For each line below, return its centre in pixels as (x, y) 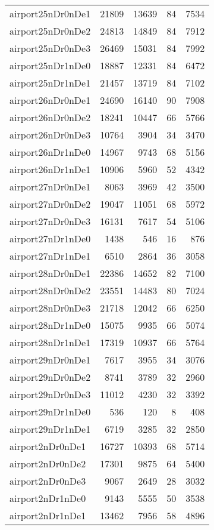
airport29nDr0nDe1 (50, 360)
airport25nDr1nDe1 (50, 83)
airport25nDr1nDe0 (50, 65)
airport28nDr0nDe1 (50, 273)
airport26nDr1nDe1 (50, 169)
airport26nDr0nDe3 (50, 135)
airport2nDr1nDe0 (48, 498)
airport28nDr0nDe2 (50, 290)
